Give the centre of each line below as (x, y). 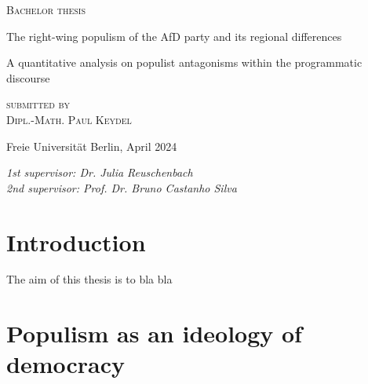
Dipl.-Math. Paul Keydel (69, 119)
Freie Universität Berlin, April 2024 (92, 146)
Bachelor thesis (46, 9)
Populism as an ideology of (154, 333)
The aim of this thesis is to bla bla (89, 279)
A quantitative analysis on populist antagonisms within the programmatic (184, 62)
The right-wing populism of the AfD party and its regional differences (174, 36)
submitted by (38, 104)
